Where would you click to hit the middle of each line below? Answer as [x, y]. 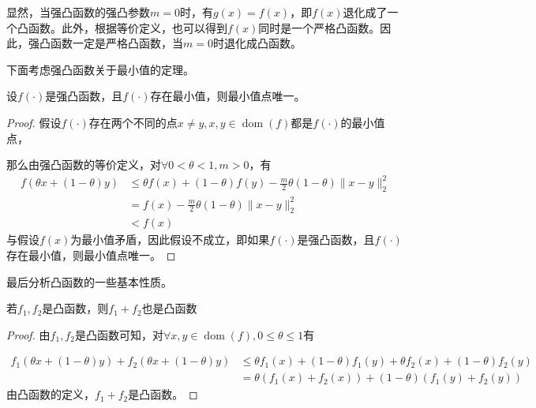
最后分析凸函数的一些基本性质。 [89, 281]
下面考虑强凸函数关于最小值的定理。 [100, 69]
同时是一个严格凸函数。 [319, 27]
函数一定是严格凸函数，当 [116, 43]
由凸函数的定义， [51, 394]
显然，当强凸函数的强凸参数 [78, 12]
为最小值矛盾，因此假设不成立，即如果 [170, 240]
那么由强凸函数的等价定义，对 [84, 165]
